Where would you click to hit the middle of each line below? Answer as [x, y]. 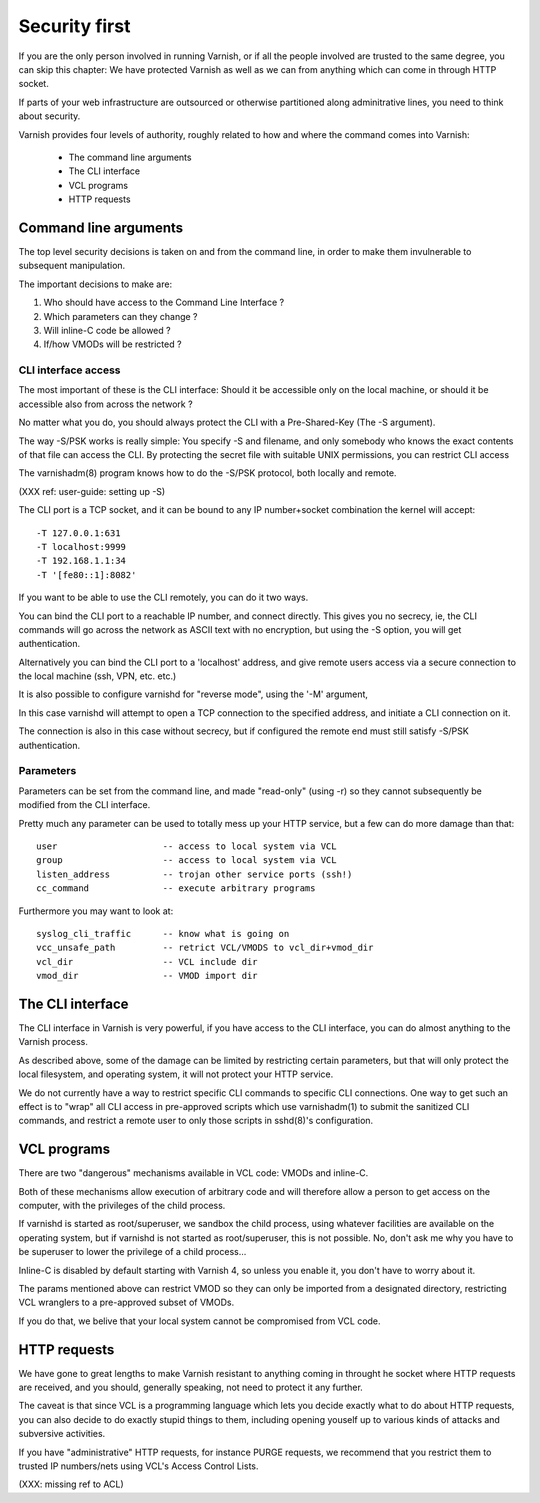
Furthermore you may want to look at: [96, 911]
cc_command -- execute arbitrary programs [176, 888]
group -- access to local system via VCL [186, 860]
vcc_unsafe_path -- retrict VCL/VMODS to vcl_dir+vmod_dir [205, 948]
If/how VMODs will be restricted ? [112, 344]
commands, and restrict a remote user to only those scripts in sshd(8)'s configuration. [196, 1121]
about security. [49, 116]
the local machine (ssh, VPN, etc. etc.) [97, 676]
